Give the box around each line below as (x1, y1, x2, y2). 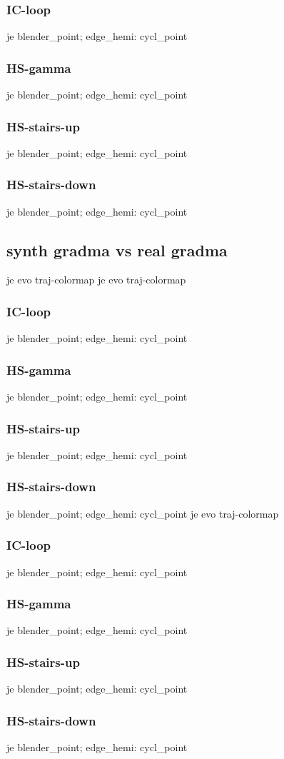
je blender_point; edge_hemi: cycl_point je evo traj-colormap (6, 506, 279, 521)
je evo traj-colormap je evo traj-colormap (6, 272, 186, 287)
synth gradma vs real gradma (6, 238, 228, 261)
